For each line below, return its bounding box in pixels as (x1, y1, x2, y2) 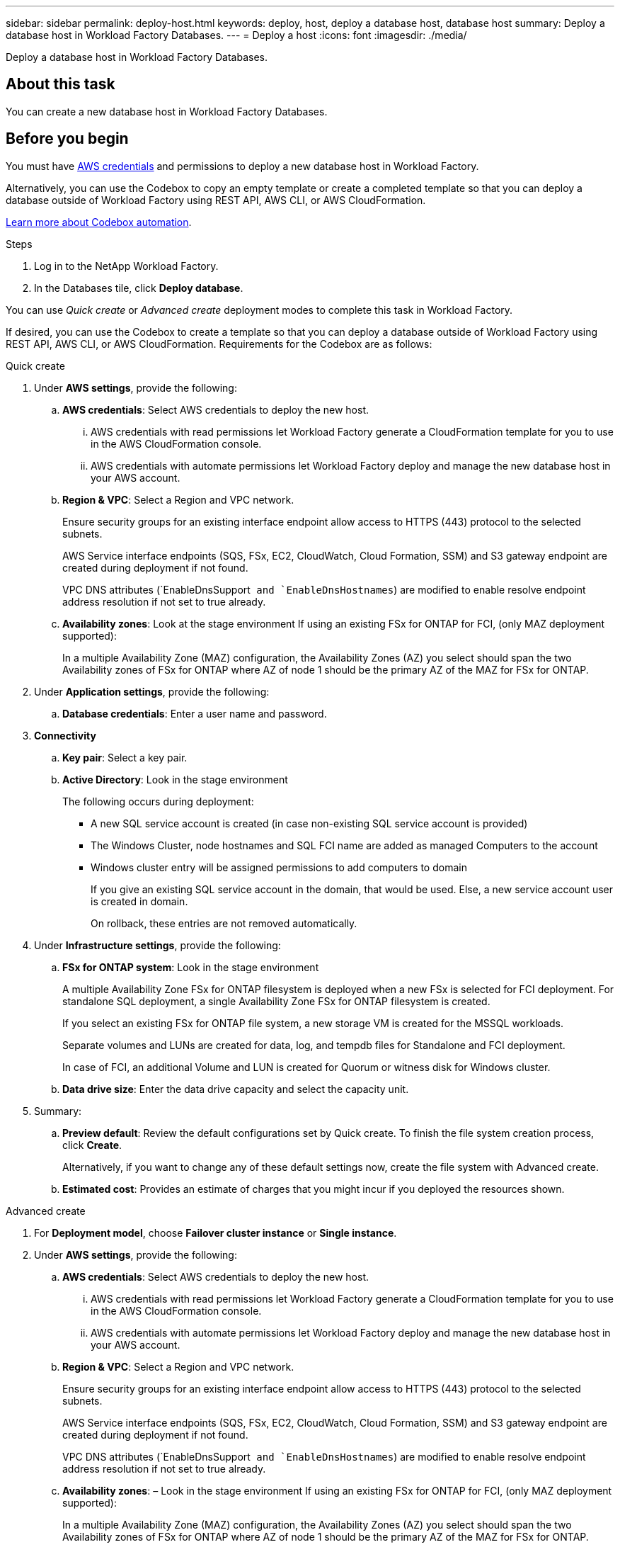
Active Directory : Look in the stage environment (62, 773, 288, 786)
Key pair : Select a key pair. (62, 751, 188, 764)
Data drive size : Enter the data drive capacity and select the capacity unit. (62, 1082, 409, 1095)
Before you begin (6, 130, 129, 148)
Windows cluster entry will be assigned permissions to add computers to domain (91, 861, 467, 873)
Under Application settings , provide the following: (34, 685, 270, 698)
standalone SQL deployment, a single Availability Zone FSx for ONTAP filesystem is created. (62, 994, 490, 1007)
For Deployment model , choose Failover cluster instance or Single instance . (34, 1226, 397, 1239)
